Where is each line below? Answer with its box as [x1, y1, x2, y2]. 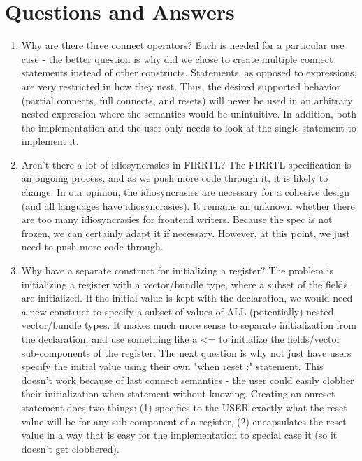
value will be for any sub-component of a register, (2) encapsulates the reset [21, 413, 347, 428]
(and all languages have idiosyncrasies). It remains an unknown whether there [21, 198, 355, 213]
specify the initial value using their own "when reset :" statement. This [21, 359, 324, 374]
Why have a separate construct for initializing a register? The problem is [21, 263, 333, 278]
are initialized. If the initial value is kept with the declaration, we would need [21, 290, 353, 305]
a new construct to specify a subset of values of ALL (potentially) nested [21, 304, 334, 318]
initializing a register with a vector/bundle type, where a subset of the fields [21, 276, 348, 291]
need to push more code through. [21, 239, 164, 254]
